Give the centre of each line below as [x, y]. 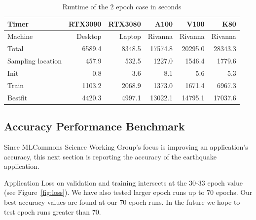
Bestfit [18, 97]
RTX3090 [85, 23]
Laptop [130, 36]
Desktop [89, 36]
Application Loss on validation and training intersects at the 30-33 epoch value [123, 182]
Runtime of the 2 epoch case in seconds [122, 6]
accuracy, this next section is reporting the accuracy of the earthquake [110, 156]
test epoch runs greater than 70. [53, 211]
